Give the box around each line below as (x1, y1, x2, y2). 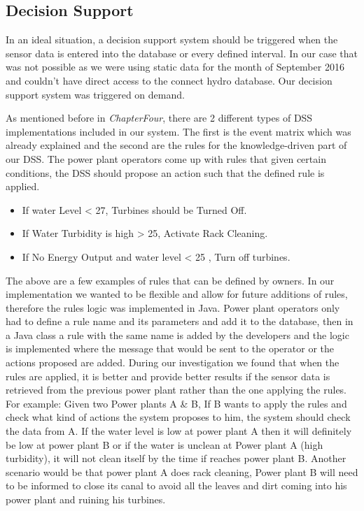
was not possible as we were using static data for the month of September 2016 (6, 59, 344, 74)
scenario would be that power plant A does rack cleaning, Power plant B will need (6, 464, 358, 479)
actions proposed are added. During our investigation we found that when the (6, 355, 339, 370)
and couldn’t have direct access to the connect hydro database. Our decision (6, 73, 332, 87)
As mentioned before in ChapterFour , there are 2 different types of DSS (6, 110, 313, 125)
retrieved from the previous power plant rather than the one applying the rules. (6, 382, 347, 397)
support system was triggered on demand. (6, 87, 185, 101)
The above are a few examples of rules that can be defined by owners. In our (6, 273, 335, 287)
